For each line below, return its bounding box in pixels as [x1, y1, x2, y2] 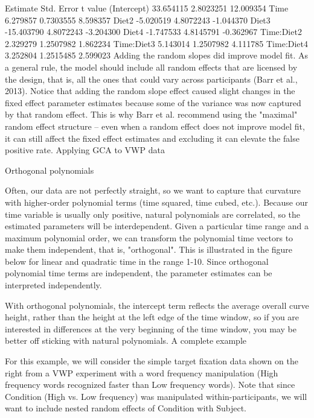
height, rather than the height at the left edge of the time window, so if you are [5, 311, 300, 323]
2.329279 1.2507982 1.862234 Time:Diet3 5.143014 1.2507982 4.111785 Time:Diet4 [5, 37, 309, 49]
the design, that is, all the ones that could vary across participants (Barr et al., [5, 72, 298, 85]
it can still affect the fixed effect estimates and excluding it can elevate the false [5, 131, 300, 144]
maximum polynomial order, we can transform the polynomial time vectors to [5, 231, 293, 244]
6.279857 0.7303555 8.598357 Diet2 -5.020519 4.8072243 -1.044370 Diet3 [5, 13, 271, 26]
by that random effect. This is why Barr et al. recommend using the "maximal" [5, 108, 298, 121]
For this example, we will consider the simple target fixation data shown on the [5, 355, 298, 367]
